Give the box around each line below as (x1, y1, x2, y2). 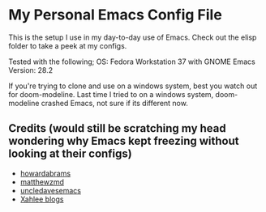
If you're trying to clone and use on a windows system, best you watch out (8, 81, 258, 91)
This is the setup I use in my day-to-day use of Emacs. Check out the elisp (8, 32, 257, 42)
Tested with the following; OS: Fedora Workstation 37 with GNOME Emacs (8, 57, 255, 66)
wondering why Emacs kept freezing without (8, 134, 239, 148)
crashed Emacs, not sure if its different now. (41, 98, 188, 108)
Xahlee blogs (19, 194, 64, 204)
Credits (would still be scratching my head (8, 121, 226, 135)
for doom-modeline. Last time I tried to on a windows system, (8, 89, 214, 99)
